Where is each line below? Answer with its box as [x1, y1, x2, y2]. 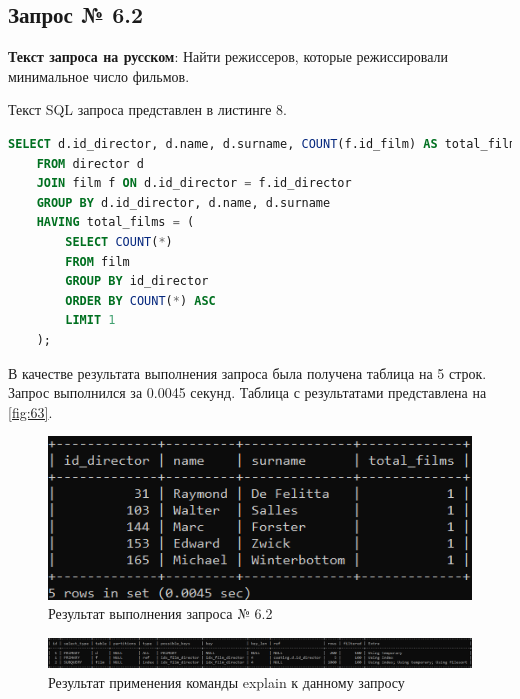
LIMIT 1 [65, 313, 116, 328]
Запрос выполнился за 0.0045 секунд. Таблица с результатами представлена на [8, 382, 487, 403]
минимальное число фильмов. [8, 65, 190, 86]
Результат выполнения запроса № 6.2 [48, 603, 273, 624]
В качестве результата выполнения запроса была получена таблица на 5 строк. [8, 362, 487, 383]
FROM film [65, 254, 130, 269]
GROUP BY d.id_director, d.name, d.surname [36, 195, 331, 210]
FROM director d [36, 156, 145, 171]
